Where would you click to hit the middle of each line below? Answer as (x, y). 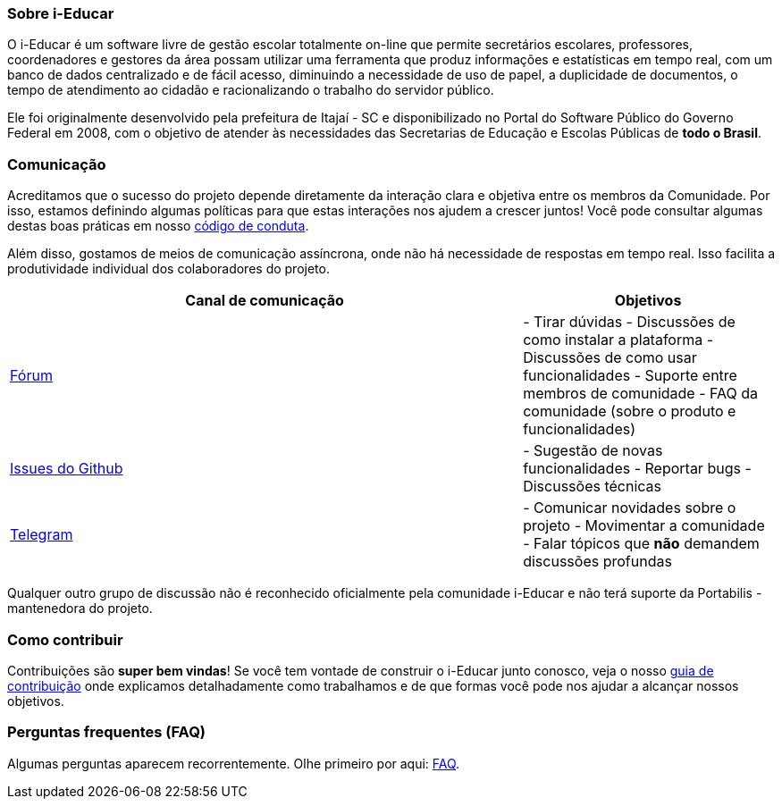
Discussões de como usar (610, 358)
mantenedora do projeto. (80, 609)
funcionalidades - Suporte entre (630, 376)
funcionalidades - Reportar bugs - (637, 469)
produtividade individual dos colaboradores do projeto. (168, 269)
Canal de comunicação (265, 301)
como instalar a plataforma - (618, 340)
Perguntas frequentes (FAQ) (107, 732)
